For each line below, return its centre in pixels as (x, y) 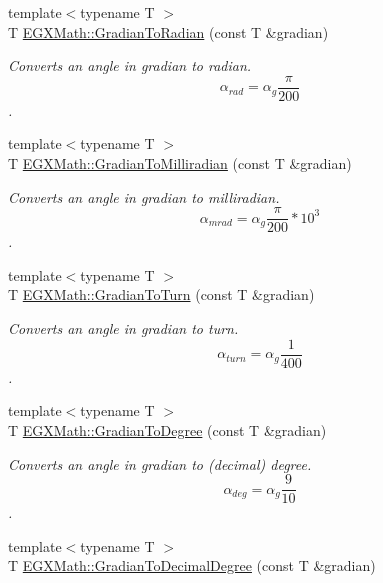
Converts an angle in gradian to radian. (130, 65)
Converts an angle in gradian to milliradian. (144, 196)
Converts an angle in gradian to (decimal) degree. (160, 463)
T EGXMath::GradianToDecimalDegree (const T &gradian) (192, 565)
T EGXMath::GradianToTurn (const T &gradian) (161, 294)
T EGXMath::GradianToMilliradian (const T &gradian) (180, 163)
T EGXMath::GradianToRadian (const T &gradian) (168, 31)
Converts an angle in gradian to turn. (123, 328)
